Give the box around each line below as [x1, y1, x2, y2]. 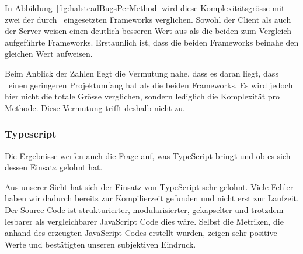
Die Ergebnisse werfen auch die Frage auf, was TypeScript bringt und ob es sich [5, 149, 291, 162]
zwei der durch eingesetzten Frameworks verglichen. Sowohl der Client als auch [5, 13, 291, 25]
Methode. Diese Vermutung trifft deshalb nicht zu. [5, 101, 185, 114]
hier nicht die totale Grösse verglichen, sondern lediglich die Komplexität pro [5, 90, 280, 102]
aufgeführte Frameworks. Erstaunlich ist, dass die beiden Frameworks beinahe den [5, 36, 299, 48]
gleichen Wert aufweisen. [5, 47, 93, 60]
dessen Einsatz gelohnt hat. [5, 161, 103, 173]
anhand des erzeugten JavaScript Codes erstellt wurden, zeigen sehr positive [5, 226, 277, 239]
